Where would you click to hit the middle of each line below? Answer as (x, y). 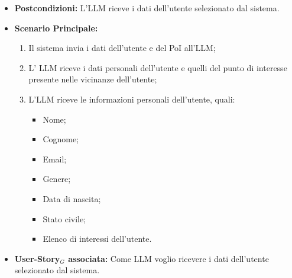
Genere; (57, 179)
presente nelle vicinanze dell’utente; (93, 79)
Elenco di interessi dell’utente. (97, 239)
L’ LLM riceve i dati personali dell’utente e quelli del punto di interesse (158, 67)
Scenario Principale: (56, 28)
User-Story (37, 258)
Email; (55, 159)
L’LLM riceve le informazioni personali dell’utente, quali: (132, 99)
